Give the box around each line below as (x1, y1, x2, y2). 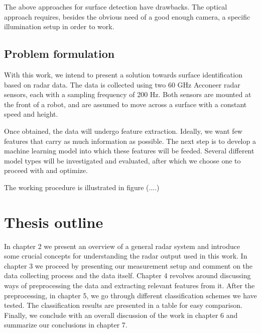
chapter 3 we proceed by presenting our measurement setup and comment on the (4, 260, 253, 271)
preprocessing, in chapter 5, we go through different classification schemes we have (4, 290, 257, 300)
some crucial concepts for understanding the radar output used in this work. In (4, 251, 247, 261)
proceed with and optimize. (4, 165, 88, 176)
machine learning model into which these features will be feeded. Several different (4, 145, 254, 156)
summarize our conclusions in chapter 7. (4, 319, 127, 330)
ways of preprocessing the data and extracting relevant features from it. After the (4, 280, 255, 291)
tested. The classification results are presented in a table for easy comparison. (4, 300, 242, 310)
